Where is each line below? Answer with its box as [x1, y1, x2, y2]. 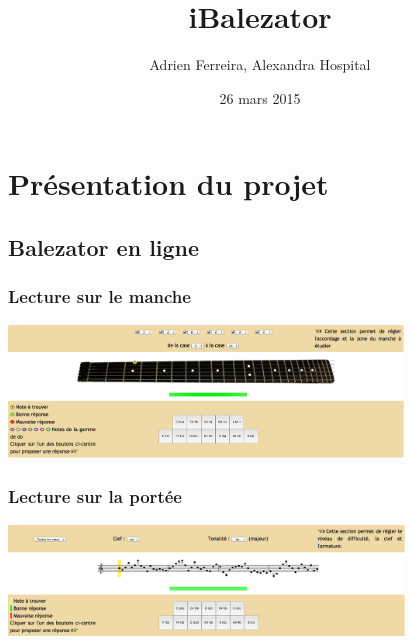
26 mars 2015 [219, 87, 301, 108]
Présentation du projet [8, 163, 329, 204]
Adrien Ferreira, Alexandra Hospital [149, 54, 371, 75]
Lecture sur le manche [8, 284, 191, 309]
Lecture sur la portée [8, 484, 182, 509]
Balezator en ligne [8, 231, 200, 262]
